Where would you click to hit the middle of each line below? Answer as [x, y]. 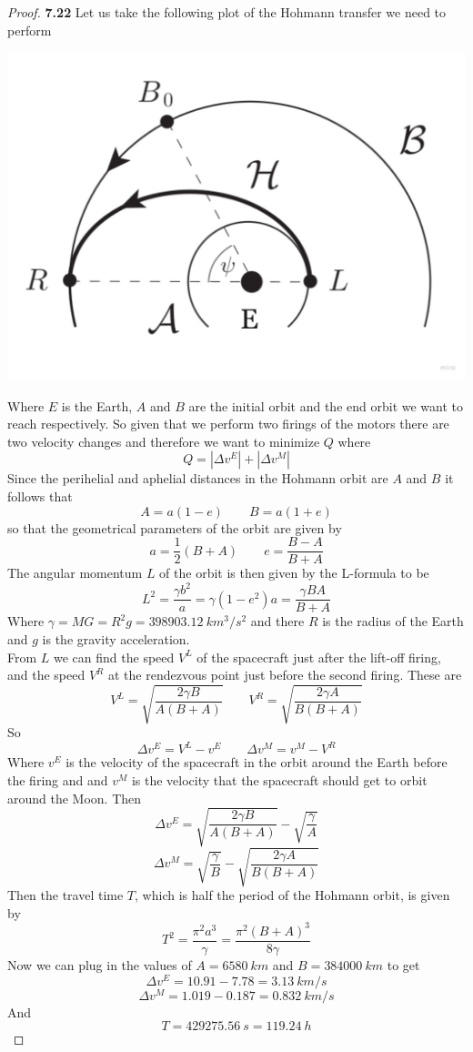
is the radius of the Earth [393, 621]
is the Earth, [97, 405]
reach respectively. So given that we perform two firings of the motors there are [228, 424]
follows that [40, 496]
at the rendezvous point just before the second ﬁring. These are [285, 675]
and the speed [46, 675]
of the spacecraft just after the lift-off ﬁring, [319, 657]
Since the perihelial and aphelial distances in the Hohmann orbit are [198, 478]
